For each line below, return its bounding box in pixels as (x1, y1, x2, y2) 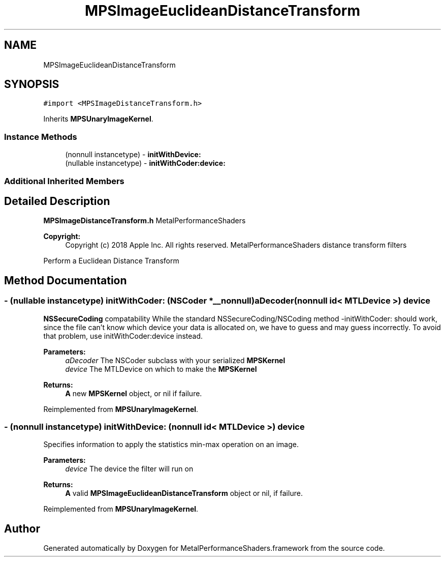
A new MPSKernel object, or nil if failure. (65, 389, 202, 398)
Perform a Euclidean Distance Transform (43, 256, 179, 265)
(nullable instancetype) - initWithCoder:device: (65, 159, 226, 168)
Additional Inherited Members (4, 175, 124, 186)
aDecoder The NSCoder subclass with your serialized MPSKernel (65, 356, 285, 365)
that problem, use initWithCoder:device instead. (43, 331, 203, 340)
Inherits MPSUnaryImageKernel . (43, 114, 153, 124)
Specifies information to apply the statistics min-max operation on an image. (43, 440, 299, 449)
